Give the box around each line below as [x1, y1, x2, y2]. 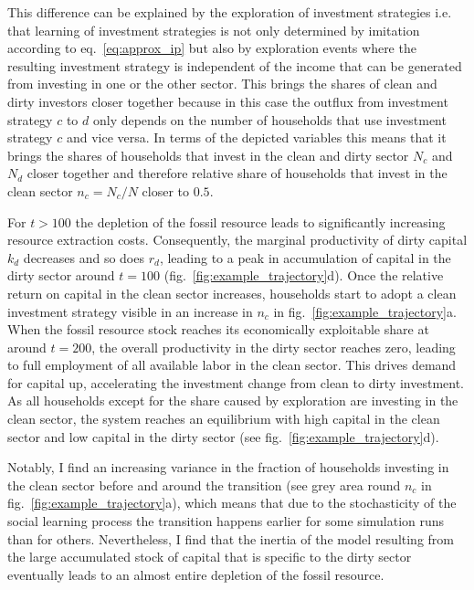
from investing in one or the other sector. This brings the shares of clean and [7, 74, 437, 93]
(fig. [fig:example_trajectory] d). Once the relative [163, 266, 444, 285]
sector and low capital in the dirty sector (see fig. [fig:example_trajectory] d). [7, 427, 439, 446]
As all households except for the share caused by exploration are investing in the [7, 391, 458, 410]
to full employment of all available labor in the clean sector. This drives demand [7, 355, 457, 374]
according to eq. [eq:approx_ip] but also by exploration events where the [7, 38, 416, 58]
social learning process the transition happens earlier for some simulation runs [7, 511, 445, 531]
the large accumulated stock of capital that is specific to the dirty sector [7, 547, 412, 566]
